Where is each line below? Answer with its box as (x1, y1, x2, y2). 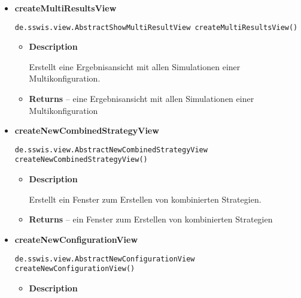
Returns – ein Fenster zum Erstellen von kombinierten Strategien (29, 213, 273, 225)
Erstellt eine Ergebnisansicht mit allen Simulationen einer (29, 60, 241, 73)
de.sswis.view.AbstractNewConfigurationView (14, 254, 195, 263)
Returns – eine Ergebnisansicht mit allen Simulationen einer (29, 92, 254, 105)
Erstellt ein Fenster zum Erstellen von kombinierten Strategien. (29, 192, 262, 205)
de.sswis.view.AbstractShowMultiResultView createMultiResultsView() (14, 23, 298, 32)
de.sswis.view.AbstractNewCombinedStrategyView (14, 145, 208, 154)
